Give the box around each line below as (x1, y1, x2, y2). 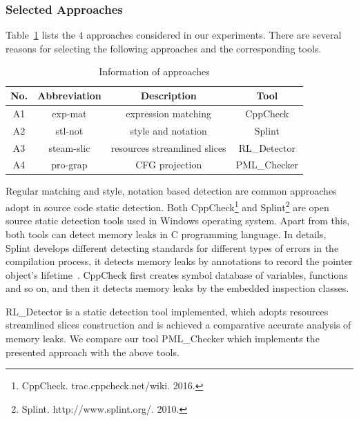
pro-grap (51, 157, 88, 172)
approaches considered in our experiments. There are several (86, 28, 342, 42)
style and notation (130, 123, 207, 137)
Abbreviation (37, 88, 101, 102)
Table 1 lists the (6, 28, 75, 42)
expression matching (126, 106, 212, 120)
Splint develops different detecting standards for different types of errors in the (6, 240, 339, 255)
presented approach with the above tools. (6, 344, 179, 359)
